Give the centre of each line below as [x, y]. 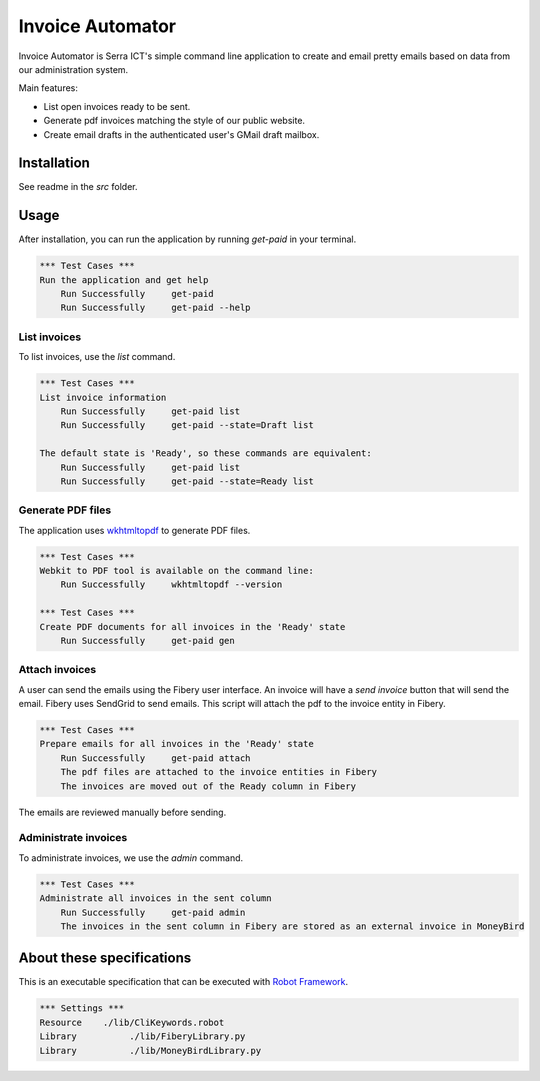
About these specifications [105, 958]
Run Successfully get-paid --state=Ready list [187, 481]
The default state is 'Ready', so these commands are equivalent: [205, 453]
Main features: [48, 88]
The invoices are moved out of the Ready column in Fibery [208, 786]
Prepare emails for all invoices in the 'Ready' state [176, 744]
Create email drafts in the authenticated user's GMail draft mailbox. [181, 134]
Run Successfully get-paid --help [155, 308]
